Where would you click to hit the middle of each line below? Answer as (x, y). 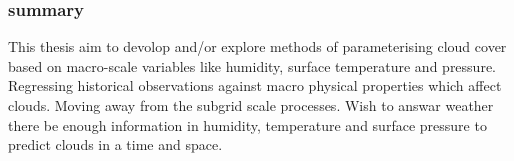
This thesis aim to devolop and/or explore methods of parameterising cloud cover (257, 46)
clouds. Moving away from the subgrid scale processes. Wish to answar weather (251, 105)
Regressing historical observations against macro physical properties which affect (255, 85)
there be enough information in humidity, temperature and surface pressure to (247, 124)
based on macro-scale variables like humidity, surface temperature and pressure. (252, 65)
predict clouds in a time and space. (115, 144)
